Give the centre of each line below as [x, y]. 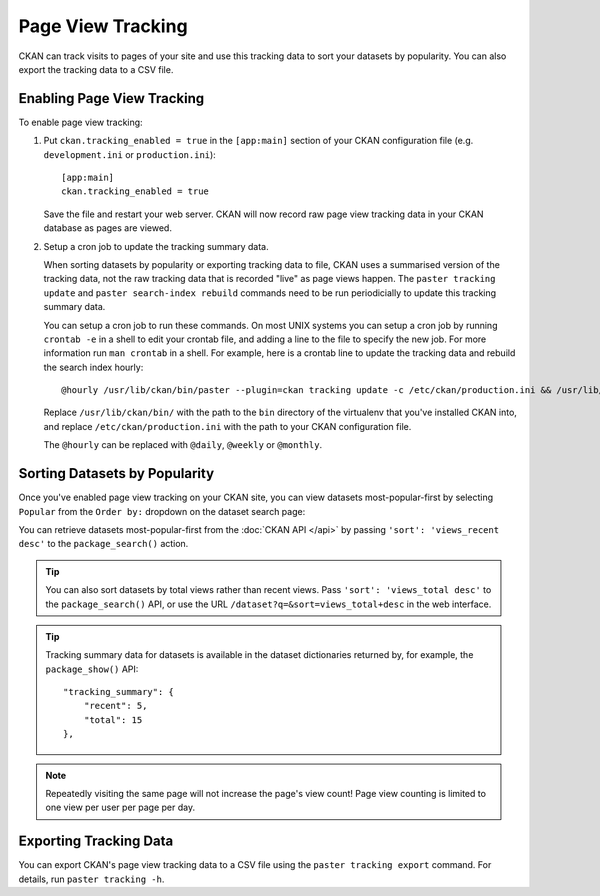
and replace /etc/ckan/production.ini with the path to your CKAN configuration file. [227, 426]
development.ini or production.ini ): [130, 154]
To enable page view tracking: [81, 122]
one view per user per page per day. [120, 807]
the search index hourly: [93, 367]
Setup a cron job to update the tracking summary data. [156, 246]
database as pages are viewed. [107, 228]
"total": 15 [113, 719]
